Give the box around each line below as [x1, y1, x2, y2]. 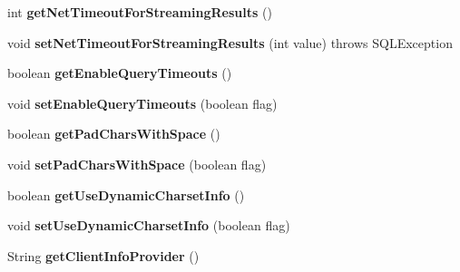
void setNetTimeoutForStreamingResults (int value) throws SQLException [7, 33, 453, 52]
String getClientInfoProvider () [7, 246, 200, 265]
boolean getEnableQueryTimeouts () [7, 63, 232, 83]
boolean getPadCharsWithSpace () [7, 124, 220, 143]
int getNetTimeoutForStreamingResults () [7, 3, 272, 21]
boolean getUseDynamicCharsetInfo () [7, 185, 245, 204]
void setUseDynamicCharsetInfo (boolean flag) [7, 216, 290, 235]
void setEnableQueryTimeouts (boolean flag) [7, 93, 278, 112]
